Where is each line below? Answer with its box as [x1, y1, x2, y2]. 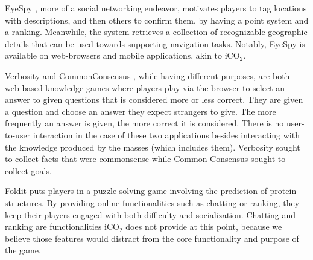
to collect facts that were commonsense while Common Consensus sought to [5, 152, 286, 165]
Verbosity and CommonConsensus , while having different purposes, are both [5, 69, 290, 82]
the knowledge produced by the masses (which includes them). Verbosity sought [5, 140, 300, 153]
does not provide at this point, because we [125, 220, 282, 233]
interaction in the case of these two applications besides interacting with [33, 128, 300, 141]
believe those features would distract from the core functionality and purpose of [5, 232, 299, 244]
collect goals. [5, 164, 52, 177]
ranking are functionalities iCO [5, 220, 119, 233]
